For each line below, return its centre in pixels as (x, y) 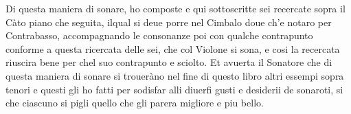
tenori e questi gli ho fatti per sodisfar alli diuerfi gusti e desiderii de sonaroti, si (174, 89)
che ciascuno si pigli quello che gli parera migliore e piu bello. (135, 103)
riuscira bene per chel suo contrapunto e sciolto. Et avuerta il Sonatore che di (169, 62)
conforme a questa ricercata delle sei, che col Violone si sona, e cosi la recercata (173, 48)
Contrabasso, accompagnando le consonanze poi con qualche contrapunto (159, 35)
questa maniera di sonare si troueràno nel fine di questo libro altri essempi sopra (175, 75)
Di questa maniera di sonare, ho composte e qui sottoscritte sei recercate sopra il (175, 8)
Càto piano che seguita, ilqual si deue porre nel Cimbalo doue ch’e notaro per (169, 22)
